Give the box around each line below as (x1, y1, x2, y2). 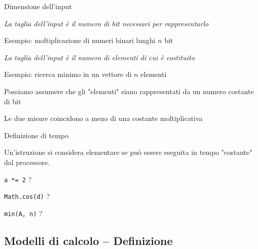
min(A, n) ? (4, 207, 43, 218)
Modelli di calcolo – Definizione (4, 232, 173, 248)
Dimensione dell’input (4, 1, 72, 11)
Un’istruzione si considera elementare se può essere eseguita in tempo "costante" (4, 147, 252, 157)
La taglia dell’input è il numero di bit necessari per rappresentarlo (4, 18, 209, 28)
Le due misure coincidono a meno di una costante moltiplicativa (4, 113, 203, 123)
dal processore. (4, 156, 50, 167)
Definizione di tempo (4, 130, 68, 140)
